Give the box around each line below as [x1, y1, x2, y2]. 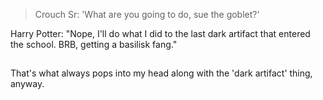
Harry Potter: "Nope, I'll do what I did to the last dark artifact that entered [10, 28, 311, 39]
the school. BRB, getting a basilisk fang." [10, 39, 178, 50]
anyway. [10, 78, 45, 90]
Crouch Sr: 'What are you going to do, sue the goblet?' [34, 9, 260, 20]
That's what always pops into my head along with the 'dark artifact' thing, [10, 67, 313, 79]
